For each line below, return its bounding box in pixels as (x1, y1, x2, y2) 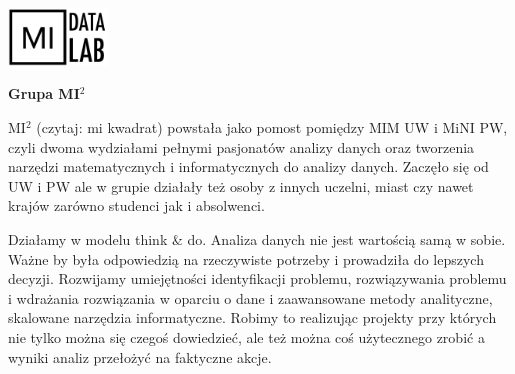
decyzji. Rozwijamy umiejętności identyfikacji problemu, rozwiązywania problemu (8, 268, 507, 289)
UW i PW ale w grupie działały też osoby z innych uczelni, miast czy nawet (8, 175, 474, 196)
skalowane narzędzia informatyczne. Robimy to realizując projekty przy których (8, 307, 497, 328)
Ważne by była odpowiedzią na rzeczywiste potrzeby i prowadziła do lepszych (8, 248, 484, 269)
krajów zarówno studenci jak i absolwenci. (8, 195, 265, 216)
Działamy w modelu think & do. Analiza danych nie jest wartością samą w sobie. (8, 228, 506, 249)
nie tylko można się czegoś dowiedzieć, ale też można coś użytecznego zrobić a (8, 326, 485, 347)
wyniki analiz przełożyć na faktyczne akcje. (8, 346, 272, 367)
